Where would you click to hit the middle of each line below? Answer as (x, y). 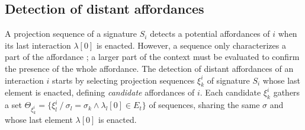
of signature (228, 80)
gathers (287, 92)
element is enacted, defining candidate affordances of (100, 92)
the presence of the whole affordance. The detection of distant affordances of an (149, 68)
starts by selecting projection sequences (123, 80)
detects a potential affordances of (210, 34)
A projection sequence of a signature (71, 34)
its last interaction (38, 45)
